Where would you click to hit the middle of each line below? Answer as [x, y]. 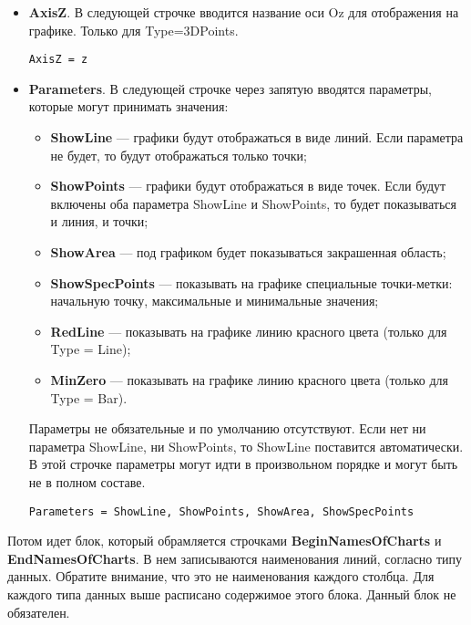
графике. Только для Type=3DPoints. [133, 30]
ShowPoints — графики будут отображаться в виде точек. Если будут [248, 186]
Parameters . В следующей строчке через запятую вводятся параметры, [230, 88]
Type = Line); [91, 349]
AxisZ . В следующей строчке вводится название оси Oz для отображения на [244, 12]
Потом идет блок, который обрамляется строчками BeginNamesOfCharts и [225, 541]
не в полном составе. [87, 481]
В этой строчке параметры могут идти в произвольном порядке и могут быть [243, 464]
